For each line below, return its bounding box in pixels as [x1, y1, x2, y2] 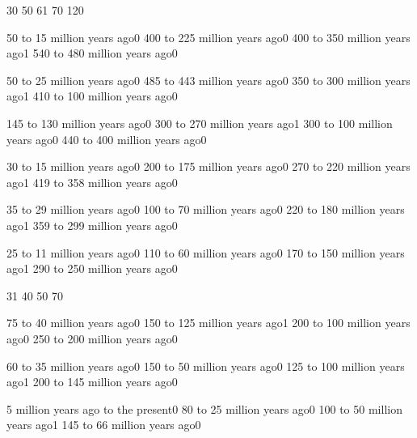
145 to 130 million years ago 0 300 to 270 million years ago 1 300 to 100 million [6, 114, 393, 131]
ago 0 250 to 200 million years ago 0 [6, 330, 178, 347]
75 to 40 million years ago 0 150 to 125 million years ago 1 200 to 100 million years [6, 314, 411, 331]
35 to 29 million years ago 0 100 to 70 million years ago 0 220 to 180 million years [6, 201, 405, 218]
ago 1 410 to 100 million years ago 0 [6, 87, 178, 104]
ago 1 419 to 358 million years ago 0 [6, 173, 178, 190]
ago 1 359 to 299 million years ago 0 [6, 216, 178, 233]
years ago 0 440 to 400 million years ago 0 [6, 130, 207, 147]
